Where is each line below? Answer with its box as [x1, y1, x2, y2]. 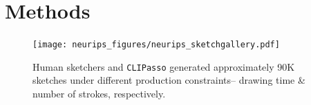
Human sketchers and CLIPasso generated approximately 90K [32, 59, 295, 73]
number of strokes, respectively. [32, 86, 166, 101]
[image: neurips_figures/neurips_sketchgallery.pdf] [32, 40, 280, 50]
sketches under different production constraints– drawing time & [32, 73, 305, 87]
